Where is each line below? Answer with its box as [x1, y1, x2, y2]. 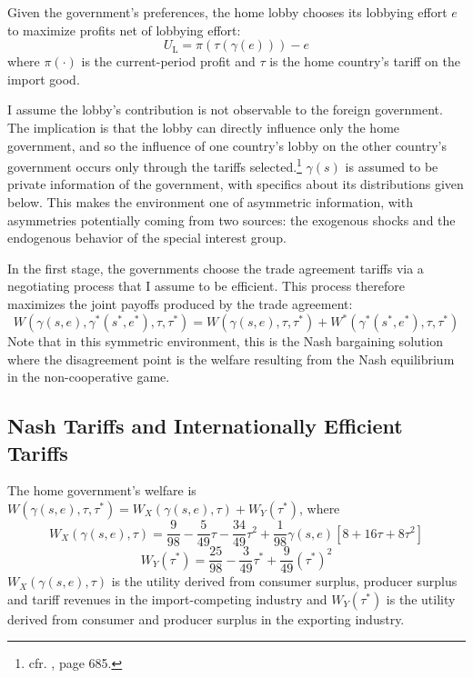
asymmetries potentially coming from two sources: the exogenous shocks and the [7, 210, 456, 229]
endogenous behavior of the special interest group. [7, 228, 287, 247]
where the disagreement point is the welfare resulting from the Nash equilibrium [7, 349, 455, 368]
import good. [7, 69, 80, 88]
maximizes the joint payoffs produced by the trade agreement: [7, 294, 353, 313]
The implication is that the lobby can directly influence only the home [7, 117, 400, 136]
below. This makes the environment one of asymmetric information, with [7, 193, 413, 211]
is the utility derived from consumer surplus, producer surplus [111, 572, 458, 591]
